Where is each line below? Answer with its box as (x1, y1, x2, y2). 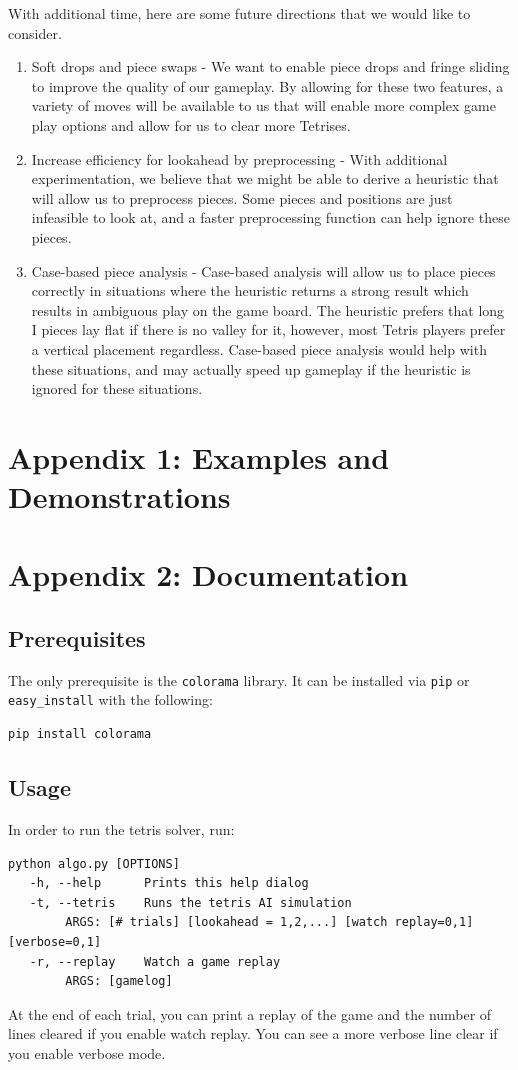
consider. (8, 22, 62, 43)
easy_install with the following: (8, 689, 213, 710)
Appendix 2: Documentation (8, 554, 409, 595)
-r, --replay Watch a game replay (29, 954, 281, 969)
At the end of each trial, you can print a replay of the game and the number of (8, 1003, 492, 1024)
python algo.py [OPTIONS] (8, 856, 180, 871)
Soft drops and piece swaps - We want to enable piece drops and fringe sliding (31, 56, 510, 77)
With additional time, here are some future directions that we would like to (8, 3, 471, 23)
